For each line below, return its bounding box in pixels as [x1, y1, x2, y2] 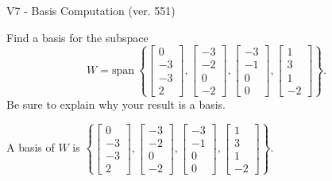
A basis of [6, 139, 55, 156]
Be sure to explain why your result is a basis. [6, 95, 226, 112]
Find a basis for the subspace [6, 29, 149, 45]
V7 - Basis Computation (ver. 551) [6, 2, 176, 18]
